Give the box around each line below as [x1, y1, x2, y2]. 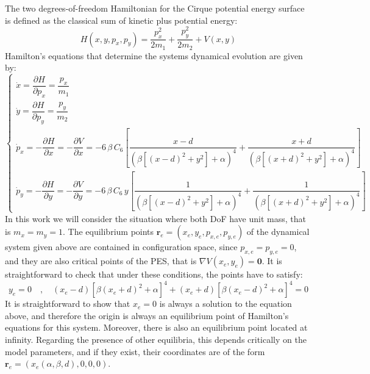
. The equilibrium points [62, 225, 154, 238]
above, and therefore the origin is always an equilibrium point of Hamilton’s [5, 309, 289, 322]
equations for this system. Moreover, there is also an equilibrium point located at [5, 321, 308, 334]
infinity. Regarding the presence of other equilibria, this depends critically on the [5, 333, 307, 346]
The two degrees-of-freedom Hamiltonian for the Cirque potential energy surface [5, 2, 305, 14]
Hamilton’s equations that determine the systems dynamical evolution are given [5, 49, 303, 62]
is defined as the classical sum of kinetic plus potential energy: [5, 13, 238, 26]
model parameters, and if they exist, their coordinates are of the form [5, 345, 265, 358]
